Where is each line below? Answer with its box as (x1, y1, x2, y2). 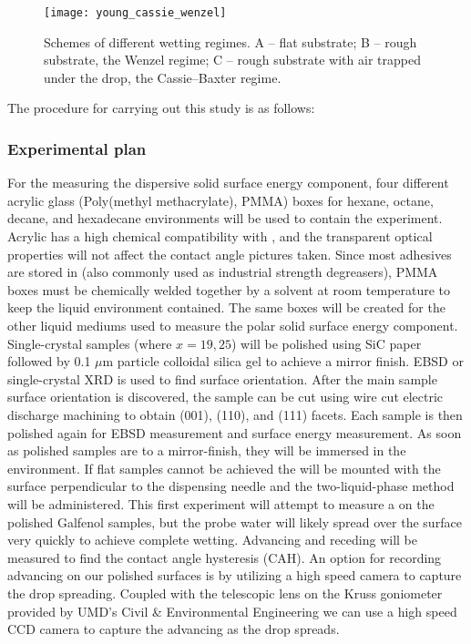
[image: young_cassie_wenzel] (44, 6, 227, 19)
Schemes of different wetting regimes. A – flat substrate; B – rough (44, 32, 417, 51)
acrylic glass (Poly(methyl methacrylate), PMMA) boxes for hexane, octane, (7, 190, 434, 210)
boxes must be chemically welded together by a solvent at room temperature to (7, 280, 451, 299)
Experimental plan (7, 137, 147, 159)
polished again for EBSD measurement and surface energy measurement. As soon (7, 423, 462, 442)
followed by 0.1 (7, 352, 91, 371)
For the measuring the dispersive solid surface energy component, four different (7, 173, 449, 192)
